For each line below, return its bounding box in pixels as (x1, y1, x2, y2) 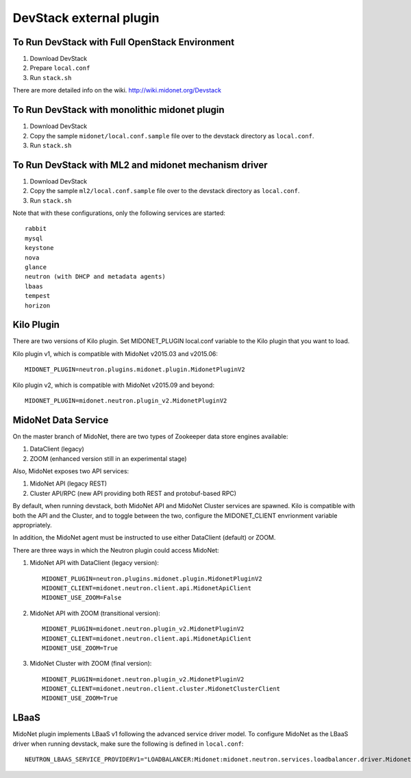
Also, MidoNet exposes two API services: (12, 467, 129, 475)
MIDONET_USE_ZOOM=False (42, 594, 122, 602)
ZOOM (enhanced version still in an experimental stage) (29, 454, 188, 462)
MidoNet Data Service (12, 414, 109, 426)
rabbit (25, 225, 47, 233)
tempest (25, 292, 51, 300)
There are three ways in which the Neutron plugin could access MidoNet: (12, 546, 219, 554)
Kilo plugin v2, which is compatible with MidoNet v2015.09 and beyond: (12, 381, 215, 389)
